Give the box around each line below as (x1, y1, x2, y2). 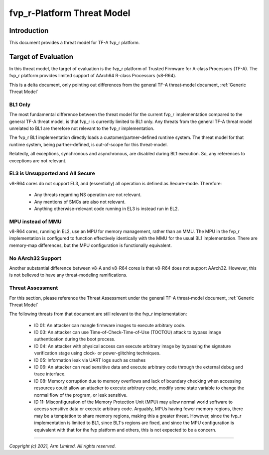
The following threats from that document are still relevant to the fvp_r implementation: (9, 311, 187, 317)
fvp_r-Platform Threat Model (9, 7, 131, 18)
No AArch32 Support (9, 254, 62, 261)
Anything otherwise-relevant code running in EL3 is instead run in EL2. (34, 206, 179, 212)
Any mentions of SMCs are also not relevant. (34, 199, 126, 205)
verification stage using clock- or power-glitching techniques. (34, 350, 161, 356)
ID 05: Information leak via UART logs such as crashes (34, 357, 146, 363)
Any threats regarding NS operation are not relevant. (34, 192, 142, 198)
